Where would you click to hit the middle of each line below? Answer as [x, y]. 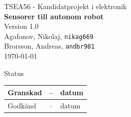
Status [14, 73]
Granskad [25, 92]
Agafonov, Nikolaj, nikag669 [49, 36]
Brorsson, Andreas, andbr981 [50, 46]
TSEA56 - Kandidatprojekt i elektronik [65, 6]
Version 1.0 [21, 26]
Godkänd [22, 105]
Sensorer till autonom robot [54, 16]
